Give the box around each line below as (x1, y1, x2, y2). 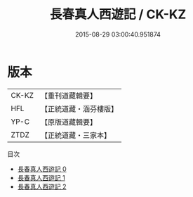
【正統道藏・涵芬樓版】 (40, 103, 118, 113)
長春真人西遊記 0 (17, 165, 67, 173)
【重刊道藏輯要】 (40, 91, 97, 101)
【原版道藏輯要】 (40, 117, 97, 127)
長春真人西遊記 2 (17, 182, 67, 191)
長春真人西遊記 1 (17, 173, 65, 182)
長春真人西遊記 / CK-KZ (49, 6, 187, 23)
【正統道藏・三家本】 (40, 130, 111, 140)
